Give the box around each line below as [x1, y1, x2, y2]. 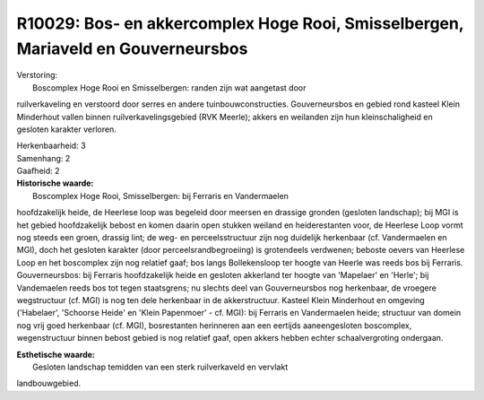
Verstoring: [16, 70, 58, 81]
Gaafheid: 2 [16, 166, 60, 177]
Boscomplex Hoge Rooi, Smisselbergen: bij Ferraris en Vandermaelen [32, 190, 289, 201]
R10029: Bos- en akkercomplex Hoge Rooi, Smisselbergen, [16, 13, 464, 33]
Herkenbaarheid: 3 [16, 140, 86, 152]
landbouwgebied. [16, 378, 82, 389]
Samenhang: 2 [16, 152, 71, 163]
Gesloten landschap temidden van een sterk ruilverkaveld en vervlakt [32, 361, 289, 372]
